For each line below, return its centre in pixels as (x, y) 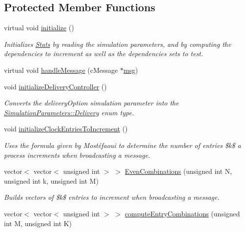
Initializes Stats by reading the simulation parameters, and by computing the (118, 44)
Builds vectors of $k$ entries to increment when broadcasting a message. (112, 197)
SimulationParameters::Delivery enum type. (69, 112)
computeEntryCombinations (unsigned (182, 213)
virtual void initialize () (39, 28)
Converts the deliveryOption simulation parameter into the (92, 103)
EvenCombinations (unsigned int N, (178, 171)
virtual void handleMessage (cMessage (61, 70)
